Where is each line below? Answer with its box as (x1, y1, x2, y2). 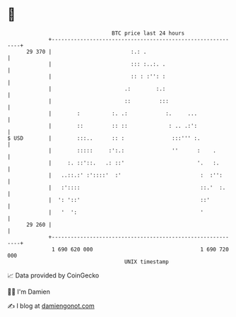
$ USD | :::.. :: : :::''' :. (7, 134, 201, 142)
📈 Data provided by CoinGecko (7, 271, 100, 280)
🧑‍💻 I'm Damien (7, 287, 51, 296)
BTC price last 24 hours (112, 30, 185, 37)
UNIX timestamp (124, 258, 170, 265)
